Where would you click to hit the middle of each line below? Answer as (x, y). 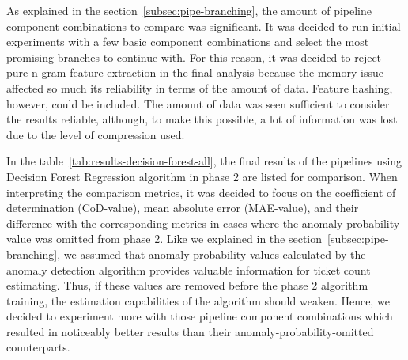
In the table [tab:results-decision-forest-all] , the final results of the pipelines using (204, 161)
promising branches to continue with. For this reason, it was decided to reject (194, 57)
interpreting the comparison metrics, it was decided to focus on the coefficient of (201, 192)
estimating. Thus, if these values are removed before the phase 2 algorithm (187, 285)
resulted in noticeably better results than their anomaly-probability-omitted (190, 331)
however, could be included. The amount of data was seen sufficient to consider (198, 103)
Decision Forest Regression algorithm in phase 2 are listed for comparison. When (202, 176)
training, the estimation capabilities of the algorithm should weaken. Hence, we (198, 300)
